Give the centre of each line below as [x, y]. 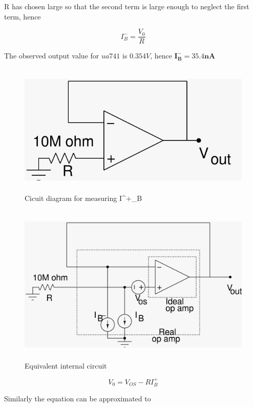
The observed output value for [52, 56]
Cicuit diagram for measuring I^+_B [83, 198]
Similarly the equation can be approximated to [78, 399]
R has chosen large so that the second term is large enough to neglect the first [127, 6]
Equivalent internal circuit [66, 365]
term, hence [23, 16]
